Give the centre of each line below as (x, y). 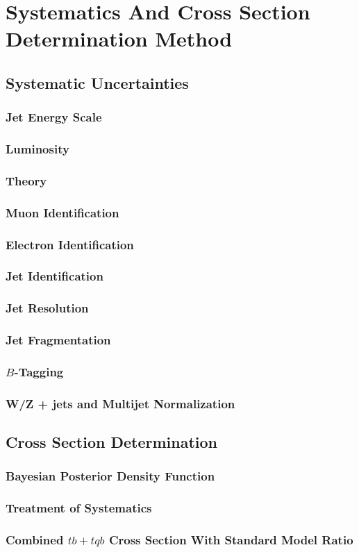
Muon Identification (62, 212)
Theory (26, 180)
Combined (35, 540)
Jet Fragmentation (58, 340)
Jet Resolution (47, 308)
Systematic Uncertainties (97, 82)
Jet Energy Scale (54, 117)
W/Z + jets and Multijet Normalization (120, 403)
